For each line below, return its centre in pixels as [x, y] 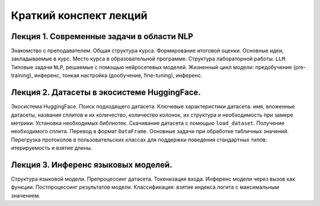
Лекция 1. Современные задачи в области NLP [102, 36]
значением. [26, 195]
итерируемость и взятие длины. [52, 148]
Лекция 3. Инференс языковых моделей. [92, 165]
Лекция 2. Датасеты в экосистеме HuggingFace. [106, 93]
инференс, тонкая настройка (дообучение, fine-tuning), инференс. [118, 75]
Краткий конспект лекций [79, 15]
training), [22, 75]
